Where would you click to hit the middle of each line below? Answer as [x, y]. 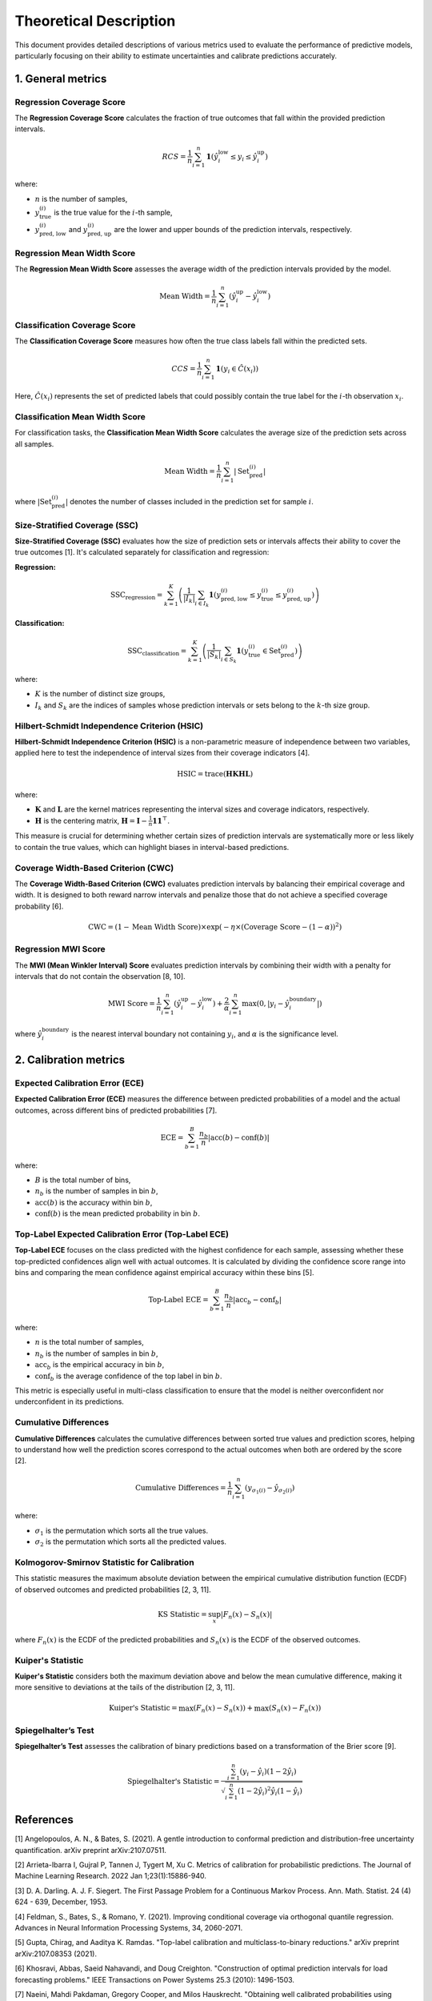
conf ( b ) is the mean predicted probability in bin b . [117, 1213]
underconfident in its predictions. [69, 1402]
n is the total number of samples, [89, 1342]
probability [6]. [39, 906]
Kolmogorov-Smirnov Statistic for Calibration [105, 1562]
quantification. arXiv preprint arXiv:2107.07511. [91, 1850]
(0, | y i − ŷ [273, 1005]
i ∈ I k [202, 604]
